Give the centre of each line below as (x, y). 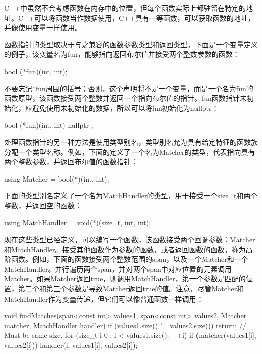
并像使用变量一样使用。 (43, 27)
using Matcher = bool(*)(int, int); (57, 178)
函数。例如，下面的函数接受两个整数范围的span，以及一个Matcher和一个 (129, 259)
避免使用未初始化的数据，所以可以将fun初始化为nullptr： (125, 108)
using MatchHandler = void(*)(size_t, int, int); (78, 222)
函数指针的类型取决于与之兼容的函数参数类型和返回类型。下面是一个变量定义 (131, 44)
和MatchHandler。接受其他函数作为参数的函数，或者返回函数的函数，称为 (125, 249)
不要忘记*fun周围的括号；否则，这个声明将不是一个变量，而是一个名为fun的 (129, 88)
